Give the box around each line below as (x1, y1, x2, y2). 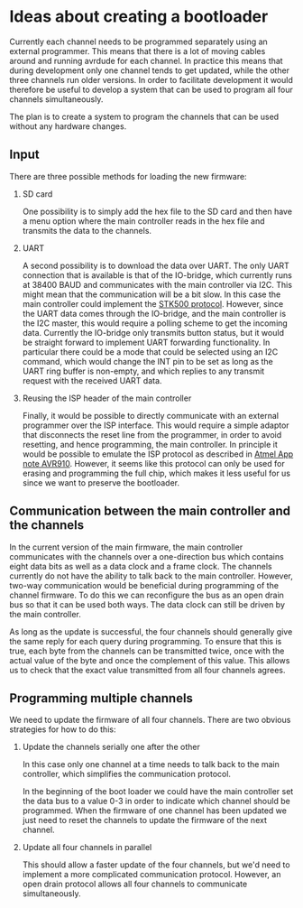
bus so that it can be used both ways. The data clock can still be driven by (9, 598, 286, 610)
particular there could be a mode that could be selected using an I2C (22, 346, 279, 357)
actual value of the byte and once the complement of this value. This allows (9, 654, 290, 665)
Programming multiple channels (9, 690, 194, 706)
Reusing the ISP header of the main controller (22, 393, 192, 403)
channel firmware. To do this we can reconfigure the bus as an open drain (9, 589, 284, 600)
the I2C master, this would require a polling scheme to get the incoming (22, 318, 289, 329)
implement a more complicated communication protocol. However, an (22, 869, 281, 880)
